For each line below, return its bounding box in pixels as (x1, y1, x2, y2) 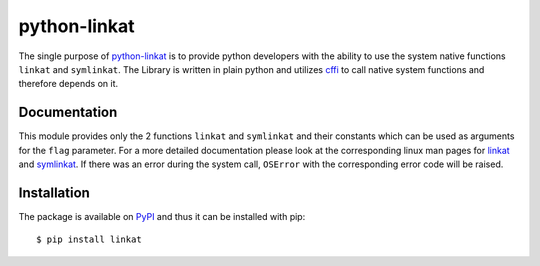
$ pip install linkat (36, 234, 142, 245)
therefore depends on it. (18, 78, 119, 90)
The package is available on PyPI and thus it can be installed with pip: (18, 210, 306, 222)
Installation (18, 184, 90, 201)
